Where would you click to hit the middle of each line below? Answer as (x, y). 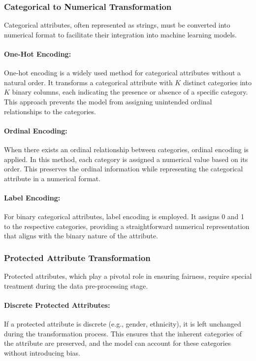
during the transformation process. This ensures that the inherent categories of (123, 333)
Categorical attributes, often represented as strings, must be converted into (117, 25)
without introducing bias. (42, 352)
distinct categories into (217, 82)
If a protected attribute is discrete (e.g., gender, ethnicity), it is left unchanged (123, 324)
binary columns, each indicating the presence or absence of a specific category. (130, 92)
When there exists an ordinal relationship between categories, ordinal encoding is (126, 149)
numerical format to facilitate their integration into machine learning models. (120, 34)
